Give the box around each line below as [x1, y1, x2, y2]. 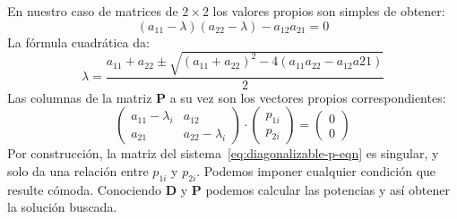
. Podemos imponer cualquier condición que [196, 161, 436, 180]
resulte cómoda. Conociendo [7, 180, 162, 198]
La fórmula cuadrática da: [7, 32, 150, 51]
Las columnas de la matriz [7, 88, 152, 106]
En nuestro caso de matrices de [7, 2, 178, 20]
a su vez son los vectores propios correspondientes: [169, 88, 446, 106]
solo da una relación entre [7, 161, 149, 180]
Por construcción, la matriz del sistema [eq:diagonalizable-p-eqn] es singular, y [7, 144, 439, 163]
